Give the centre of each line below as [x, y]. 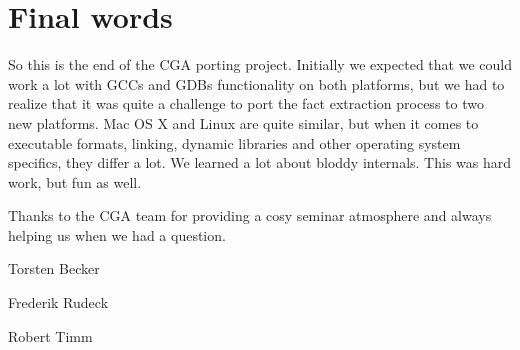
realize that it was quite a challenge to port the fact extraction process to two [246, 103]
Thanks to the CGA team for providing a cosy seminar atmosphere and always [250, 215]
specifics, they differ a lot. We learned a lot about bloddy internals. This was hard [260, 162]
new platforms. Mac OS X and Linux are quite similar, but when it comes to [243, 122]
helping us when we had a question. [117, 234]
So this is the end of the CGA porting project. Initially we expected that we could [260, 64]
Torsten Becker [54, 268]
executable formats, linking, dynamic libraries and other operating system [234, 142]
